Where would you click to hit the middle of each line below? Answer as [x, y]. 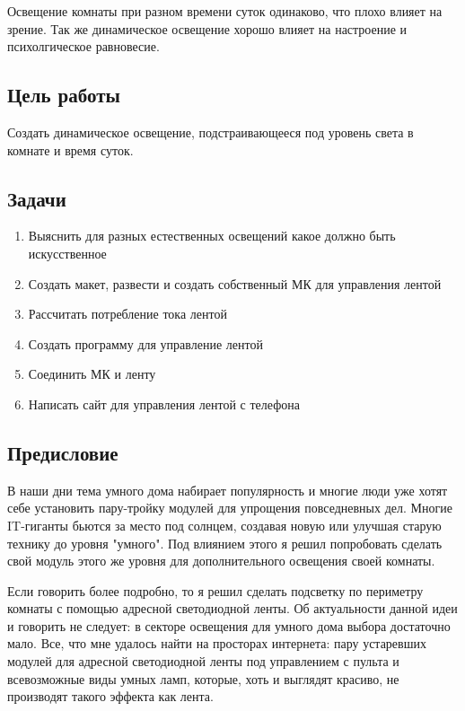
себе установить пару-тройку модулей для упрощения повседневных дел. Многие [230, 508]
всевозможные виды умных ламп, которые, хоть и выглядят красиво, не [203, 678]
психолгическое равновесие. [83, 46]
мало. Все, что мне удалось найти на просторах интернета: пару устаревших [217, 643]
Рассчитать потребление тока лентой [127, 314]
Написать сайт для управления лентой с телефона [164, 404]
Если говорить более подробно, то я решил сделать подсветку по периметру [215, 590]
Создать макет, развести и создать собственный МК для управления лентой [235, 283]
